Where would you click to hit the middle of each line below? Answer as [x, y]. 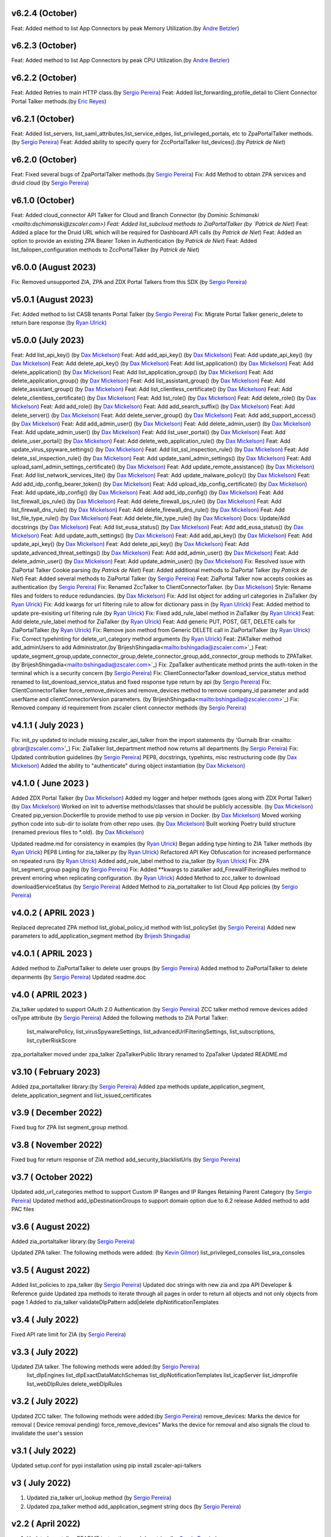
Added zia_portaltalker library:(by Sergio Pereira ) [73, 1241]
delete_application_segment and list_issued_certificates [82, 1095]
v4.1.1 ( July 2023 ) [48, 725]
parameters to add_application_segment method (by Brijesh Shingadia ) [101, 936]
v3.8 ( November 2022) [57, 1145]
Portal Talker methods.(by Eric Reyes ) [59, 101]
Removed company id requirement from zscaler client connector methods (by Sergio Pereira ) [129, 708]
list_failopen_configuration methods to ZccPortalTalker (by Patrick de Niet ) [105, 250]
